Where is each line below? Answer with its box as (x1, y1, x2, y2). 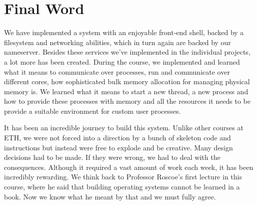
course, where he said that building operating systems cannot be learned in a (4, 181, 240, 192)
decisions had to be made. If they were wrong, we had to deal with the (4, 152, 220, 162)
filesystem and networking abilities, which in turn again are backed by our (4, 37, 231, 47)
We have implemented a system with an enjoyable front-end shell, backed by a (4, 27, 244, 38)
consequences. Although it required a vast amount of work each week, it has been (4, 161, 253, 172)
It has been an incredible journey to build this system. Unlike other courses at (4, 122, 243, 133)
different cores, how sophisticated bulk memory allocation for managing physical (4, 76, 250, 87)
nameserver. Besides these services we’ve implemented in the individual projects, (4, 47, 250, 57)
